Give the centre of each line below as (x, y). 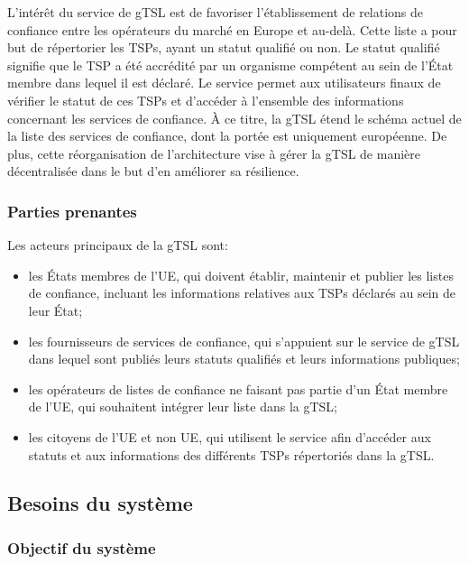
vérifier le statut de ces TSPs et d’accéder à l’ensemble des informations (206, 100)
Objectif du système (82, 547)
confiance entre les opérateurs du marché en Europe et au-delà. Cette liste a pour (232, 29)
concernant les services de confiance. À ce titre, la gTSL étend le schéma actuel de (234, 118)
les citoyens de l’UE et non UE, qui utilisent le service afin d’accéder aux (230, 436)
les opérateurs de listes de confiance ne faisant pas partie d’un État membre (238, 388)
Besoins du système (100, 503)
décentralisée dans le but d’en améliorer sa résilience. (153, 171)
